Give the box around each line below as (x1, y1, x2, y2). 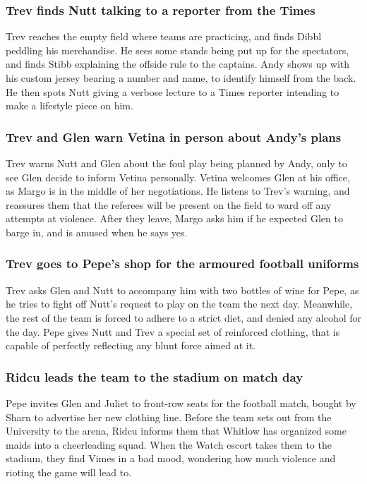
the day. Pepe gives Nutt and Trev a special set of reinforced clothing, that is (6, 324, 340, 339)
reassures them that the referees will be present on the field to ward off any (6, 197, 332, 212)
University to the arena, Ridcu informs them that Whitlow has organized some (6, 423, 347, 438)
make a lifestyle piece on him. (6, 98, 133, 113)
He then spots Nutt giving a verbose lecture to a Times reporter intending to (6, 84, 339, 99)
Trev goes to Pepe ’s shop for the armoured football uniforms (6, 255, 359, 272)
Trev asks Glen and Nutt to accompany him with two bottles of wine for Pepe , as (6, 282, 359, 297)
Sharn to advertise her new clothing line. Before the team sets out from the (6, 409, 332, 424)
